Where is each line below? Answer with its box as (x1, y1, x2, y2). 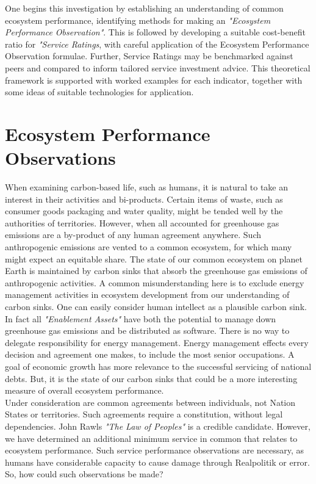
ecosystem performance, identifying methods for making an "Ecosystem (5, 13, 271, 26)
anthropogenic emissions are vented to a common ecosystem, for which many (5, 240, 292, 253)
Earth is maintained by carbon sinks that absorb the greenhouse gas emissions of (5, 264, 307, 277)
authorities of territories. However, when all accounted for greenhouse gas (5, 216, 279, 229)
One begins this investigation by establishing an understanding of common (5, 2, 284, 14)
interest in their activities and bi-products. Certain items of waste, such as (5, 192, 283, 205)
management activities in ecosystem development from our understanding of (5, 288, 290, 301)
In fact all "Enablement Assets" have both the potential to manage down (5, 312, 276, 325)
